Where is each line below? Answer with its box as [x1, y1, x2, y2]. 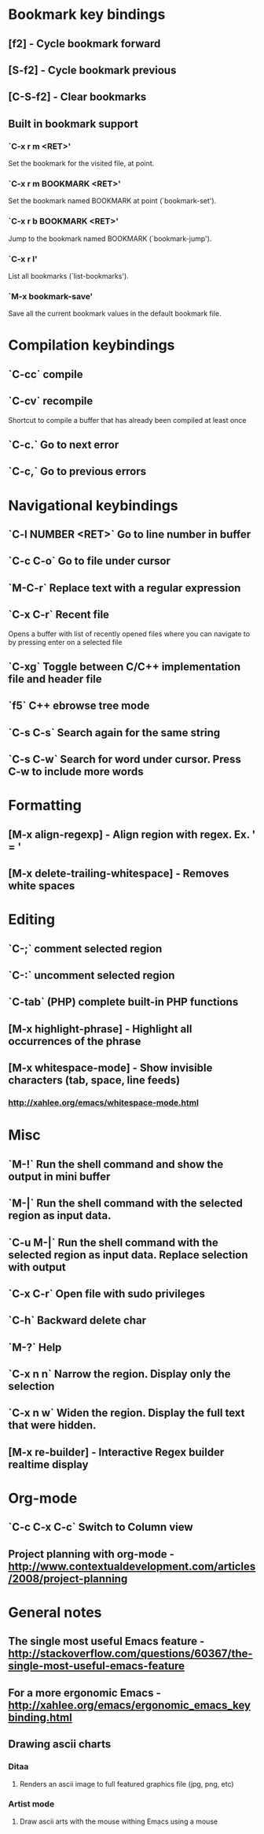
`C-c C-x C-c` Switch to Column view [8, 1521, 194, 1534]
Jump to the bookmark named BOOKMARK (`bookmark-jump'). [8, 234, 212, 243]
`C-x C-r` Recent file [8, 608, 110, 621]
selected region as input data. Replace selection [8, 1248, 249, 1262]
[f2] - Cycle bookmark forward [8, 37, 161, 50]
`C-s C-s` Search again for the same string [8, 726, 221, 739]
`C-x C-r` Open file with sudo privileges [8, 1287, 206, 1300]
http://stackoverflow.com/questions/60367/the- [8, 1647, 253, 1661]
